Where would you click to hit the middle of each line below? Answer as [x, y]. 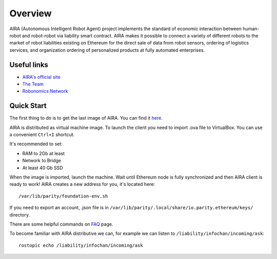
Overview [31, 13]
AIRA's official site [42, 77]
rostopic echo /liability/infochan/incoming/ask [81, 245]
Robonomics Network [45, 91]
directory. [20, 214]
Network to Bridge [42, 161]
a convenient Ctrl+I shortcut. [42, 135]
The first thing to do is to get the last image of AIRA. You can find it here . [86, 118]
